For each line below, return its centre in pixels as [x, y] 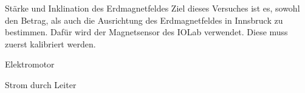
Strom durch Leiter [41, 84]
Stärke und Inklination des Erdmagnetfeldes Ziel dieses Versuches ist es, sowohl [152, 8]
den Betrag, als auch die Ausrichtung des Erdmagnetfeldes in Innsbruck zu [144, 20]
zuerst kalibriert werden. [50, 43]
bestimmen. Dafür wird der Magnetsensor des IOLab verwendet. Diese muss [146, 32]
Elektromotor [30, 64]
